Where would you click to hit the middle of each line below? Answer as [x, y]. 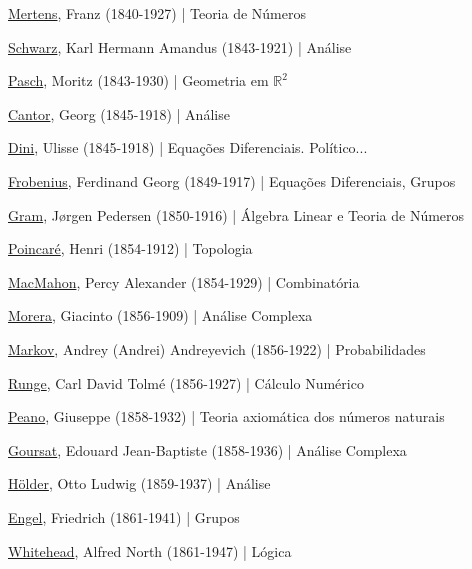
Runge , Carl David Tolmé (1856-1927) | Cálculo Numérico [186, 382]
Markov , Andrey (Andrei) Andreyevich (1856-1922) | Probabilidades [217, 348]
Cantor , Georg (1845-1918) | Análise [119, 113]
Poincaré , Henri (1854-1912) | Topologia [130, 248]
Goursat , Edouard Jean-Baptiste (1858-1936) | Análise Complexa [207, 449]
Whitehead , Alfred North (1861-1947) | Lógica [150, 550]
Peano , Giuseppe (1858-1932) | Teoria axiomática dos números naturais [226, 416]
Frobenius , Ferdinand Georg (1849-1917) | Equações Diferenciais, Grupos [232, 180]
